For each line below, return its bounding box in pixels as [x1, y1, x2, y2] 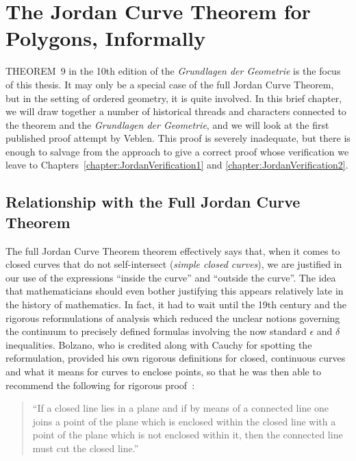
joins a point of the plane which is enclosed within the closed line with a [32, 414, 336, 428]
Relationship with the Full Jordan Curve [5, 191, 301, 212]
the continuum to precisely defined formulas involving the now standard [5, 324, 307, 338]
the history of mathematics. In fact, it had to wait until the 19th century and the [5, 297, 347, 312]
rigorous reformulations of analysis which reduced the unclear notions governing [5, 310, 340, 325]
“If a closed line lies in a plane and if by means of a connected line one [32, 401, 329, 415]
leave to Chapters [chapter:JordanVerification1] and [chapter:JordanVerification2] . [5, 158, 348, 172]
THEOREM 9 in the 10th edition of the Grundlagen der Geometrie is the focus [5, 64, 341, 78]
